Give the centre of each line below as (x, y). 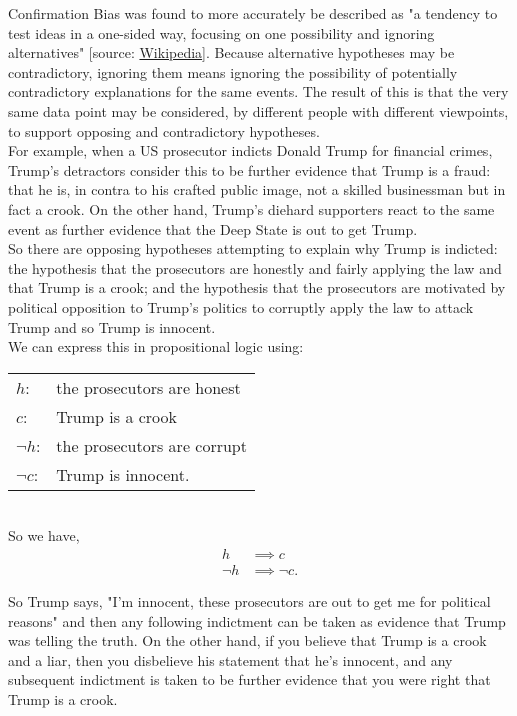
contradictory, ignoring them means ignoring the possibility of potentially (233, 71)
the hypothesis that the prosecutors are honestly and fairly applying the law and (255, 267)
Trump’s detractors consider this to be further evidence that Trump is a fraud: (249, 169)
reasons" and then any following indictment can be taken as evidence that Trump (257, 620)
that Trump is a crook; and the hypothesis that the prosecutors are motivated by (257, 287)
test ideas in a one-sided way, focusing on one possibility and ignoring (221, 32)
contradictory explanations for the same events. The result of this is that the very (258, 91)
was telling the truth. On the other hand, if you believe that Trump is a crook (247, 640)
